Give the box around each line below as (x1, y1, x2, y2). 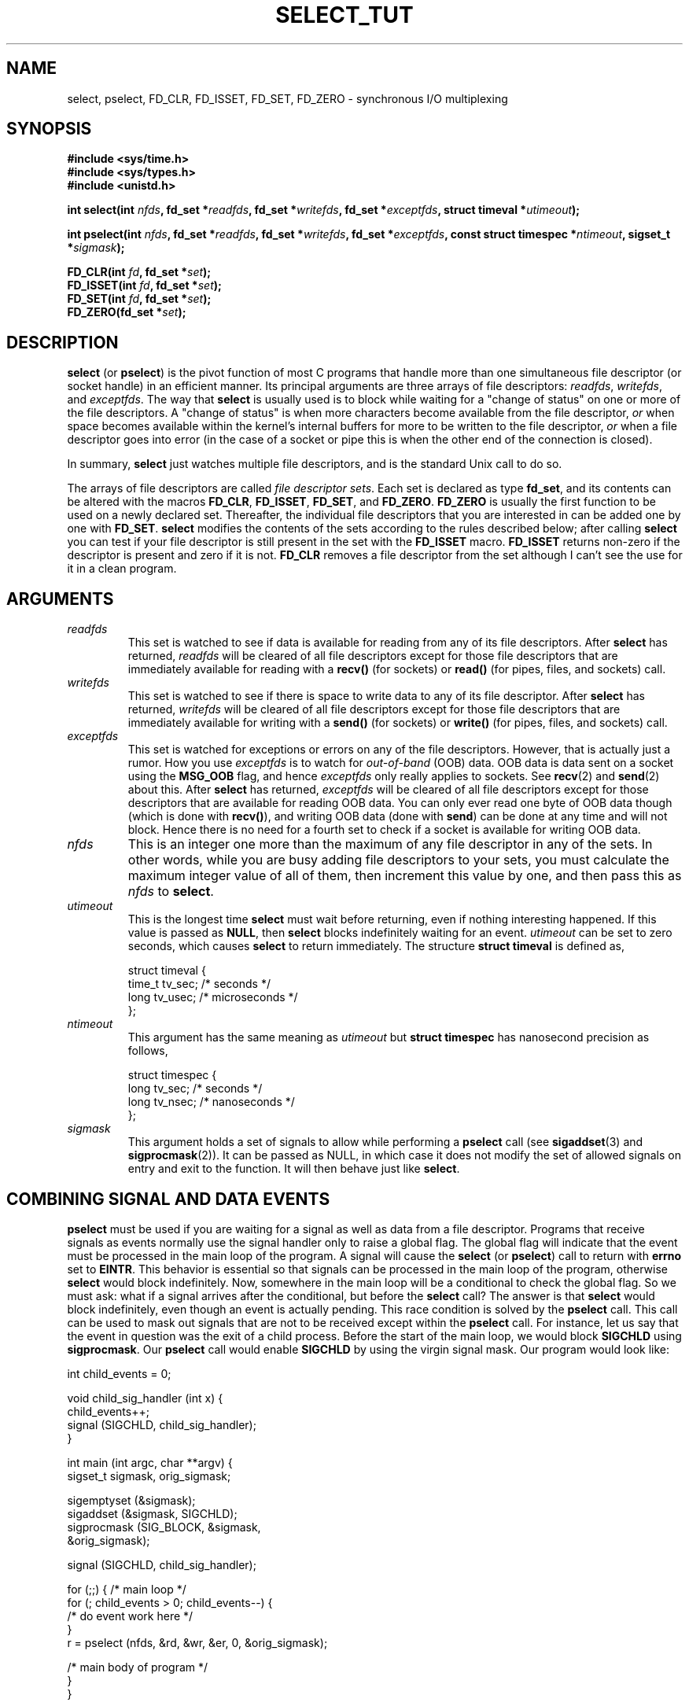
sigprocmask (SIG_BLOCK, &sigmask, (67, 1520, 261, 1534)
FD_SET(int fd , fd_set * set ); (67, 292, 212, 306)
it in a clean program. (67, 562, 177, 576)
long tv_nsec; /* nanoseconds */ (127, 1095, 295, 1109)
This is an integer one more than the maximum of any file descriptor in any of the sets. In (127, 836, 653, 853)
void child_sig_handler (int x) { (67, 1391, 223, 1405)
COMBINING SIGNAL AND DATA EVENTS (6, 1188, 330, 1209)
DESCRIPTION (6, 332, 119, 352)
